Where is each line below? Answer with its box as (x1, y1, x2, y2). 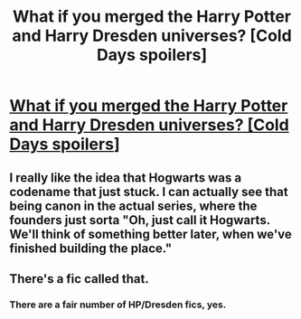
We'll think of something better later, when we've (9, 226, 292, 241)
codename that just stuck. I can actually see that (9, 183, 288, 200)
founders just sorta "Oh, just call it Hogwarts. (9, 212, 271, 228)
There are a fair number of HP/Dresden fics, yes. (9, 298, 227, 311)
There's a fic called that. (9, 271, 149, 286)
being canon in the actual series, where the (9, 198, 258, 213)
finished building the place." (9, 240, 173, 256)
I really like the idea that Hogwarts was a (9, 170, 242, 185)
